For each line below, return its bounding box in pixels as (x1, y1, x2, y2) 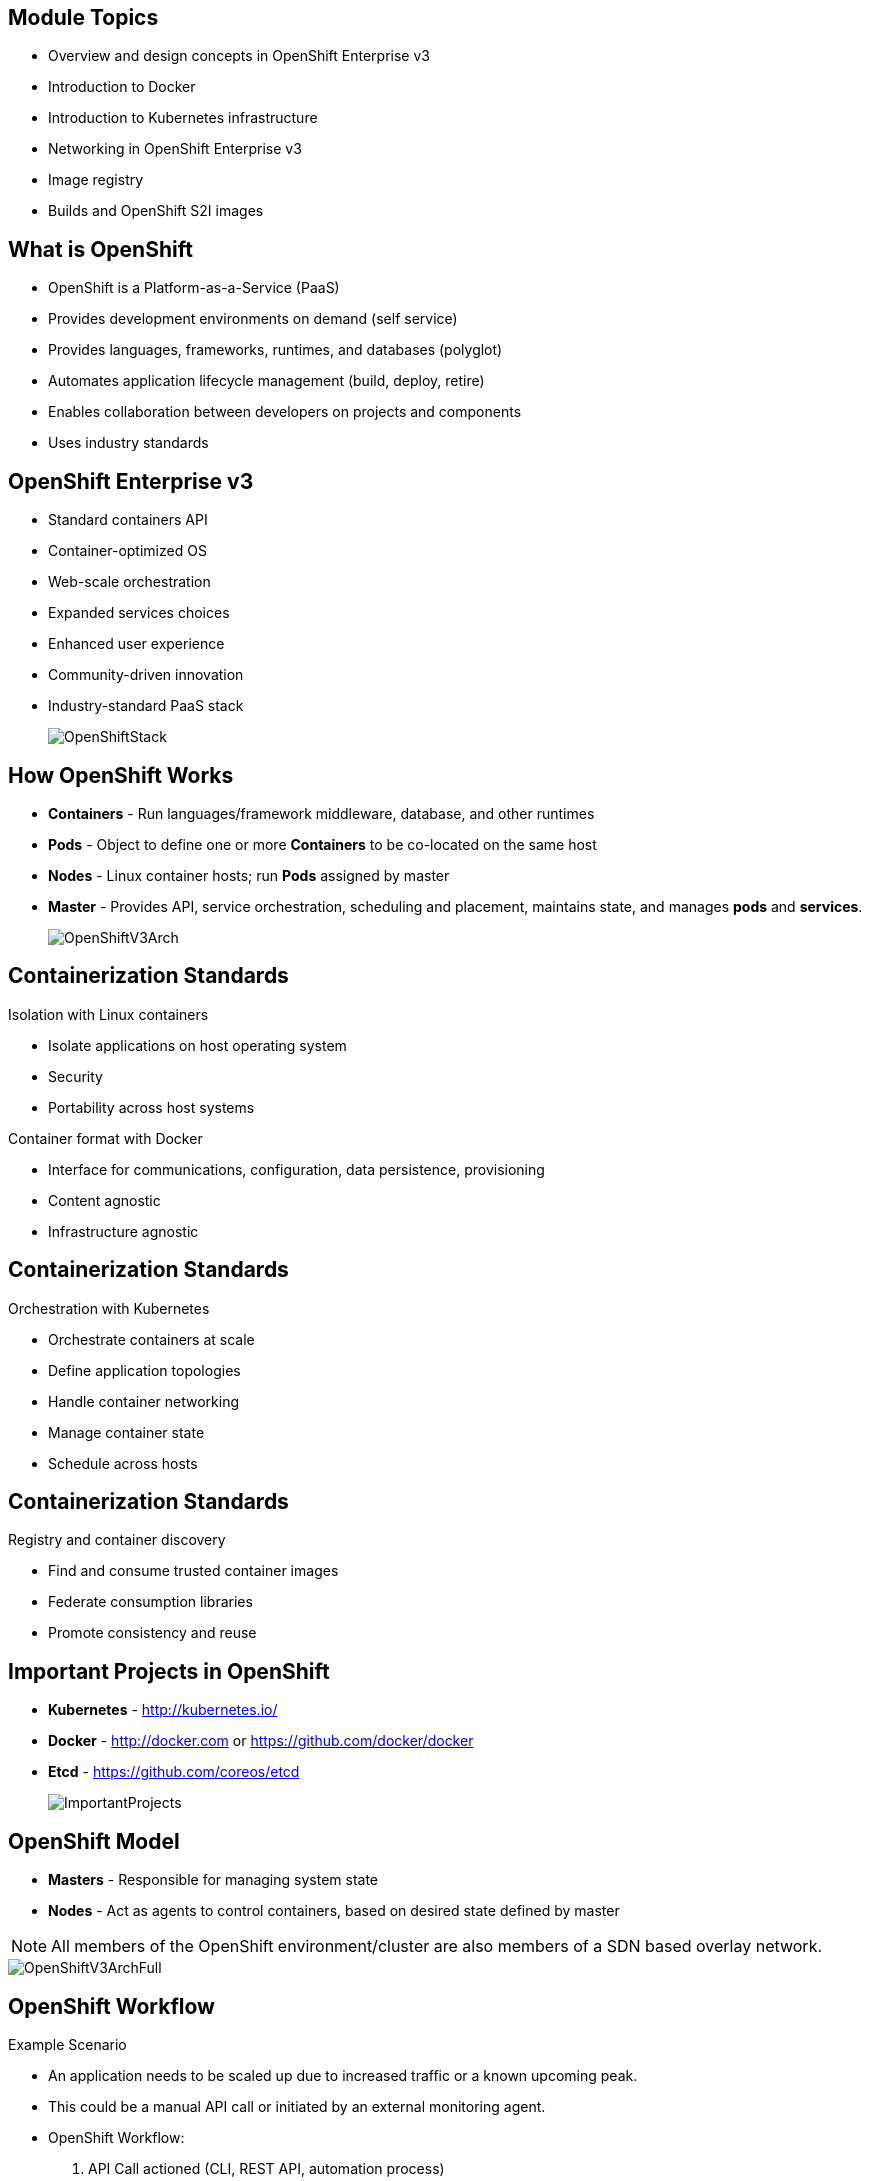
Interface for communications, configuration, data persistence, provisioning (48, 1160, 545, 1178)
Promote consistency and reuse (48, 1624, 257, 1642)
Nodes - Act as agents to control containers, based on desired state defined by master (48, 1902, 620, 1920)
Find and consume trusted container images (48, 1562, 339, 1580)
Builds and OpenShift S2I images (48, 202, 264, 220)
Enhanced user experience (48, 635, 225, 653)
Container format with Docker (8, 1129, 203, 1147)
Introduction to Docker (48, 78, 196, 96)
